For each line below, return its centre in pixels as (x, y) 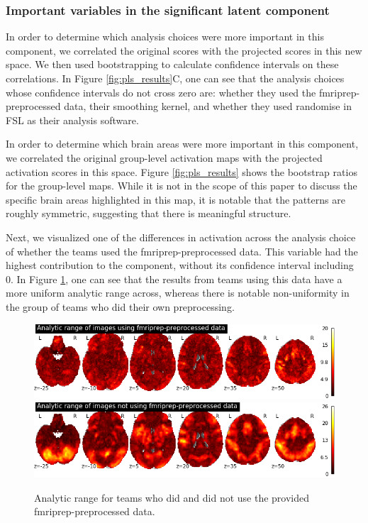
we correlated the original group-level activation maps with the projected (164, 157)
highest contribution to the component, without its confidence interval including (180, 265)
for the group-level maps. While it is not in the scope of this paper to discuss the (182, 186)
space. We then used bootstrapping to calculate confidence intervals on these (172, 64)
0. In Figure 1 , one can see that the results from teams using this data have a (174, 279)
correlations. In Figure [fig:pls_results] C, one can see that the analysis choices (175, 78)
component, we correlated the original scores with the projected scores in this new (184, 50)
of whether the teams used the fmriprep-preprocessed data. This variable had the (182, 251)
